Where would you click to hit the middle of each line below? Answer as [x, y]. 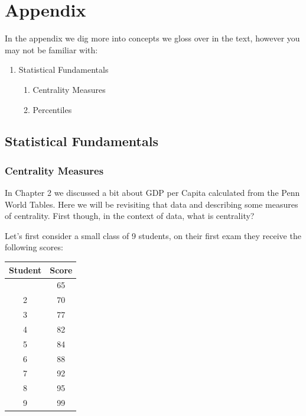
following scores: [34, 247]
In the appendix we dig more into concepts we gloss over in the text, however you [152, 38]
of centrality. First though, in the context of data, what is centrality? [130, 216]
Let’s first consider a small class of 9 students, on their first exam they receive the [153, 235]
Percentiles [52, 109]
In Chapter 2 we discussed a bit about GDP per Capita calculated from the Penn [152, 193]
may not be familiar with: [51, 49]
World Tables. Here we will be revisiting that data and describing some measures [152, 204]
